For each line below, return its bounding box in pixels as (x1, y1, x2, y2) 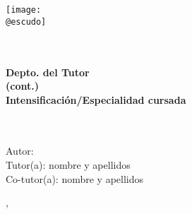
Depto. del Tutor (6, 64, 90, 79)
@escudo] (6, 16, 47, 27)
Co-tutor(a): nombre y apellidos (6, 171, 144, 186)
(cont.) (6, 78, 39, 93)
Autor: (6, 143, 34, 158)
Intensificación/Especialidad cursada (6, 92, 186, 107)
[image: (6, 5, 42, 15)
